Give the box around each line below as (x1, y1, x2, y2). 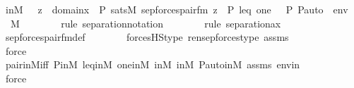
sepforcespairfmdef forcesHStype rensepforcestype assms (5, 30, 289, 44)
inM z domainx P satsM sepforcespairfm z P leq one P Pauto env (5, 2, 348, 16)
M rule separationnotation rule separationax (10, 15, 281, 30)
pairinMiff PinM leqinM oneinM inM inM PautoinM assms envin (5, 57, 300, 72)
